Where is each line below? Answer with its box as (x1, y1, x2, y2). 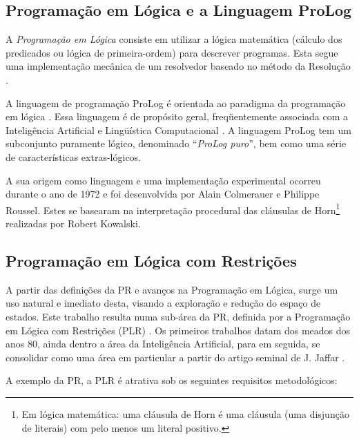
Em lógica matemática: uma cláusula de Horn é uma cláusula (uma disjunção (21, 406, 349, 421)
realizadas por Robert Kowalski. (6, 216, 141, 230)
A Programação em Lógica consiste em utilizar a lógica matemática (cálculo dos (6, 32, 342, 46)
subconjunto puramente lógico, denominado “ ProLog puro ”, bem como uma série (6, 136, 347, 151)
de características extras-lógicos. (6, 149, 141, 164)
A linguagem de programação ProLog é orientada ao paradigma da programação (6, 95, 346, 110)
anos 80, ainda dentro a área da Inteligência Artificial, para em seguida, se (6, 336, 320, 351)
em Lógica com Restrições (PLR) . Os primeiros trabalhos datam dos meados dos (6, 323, 351, 337)
